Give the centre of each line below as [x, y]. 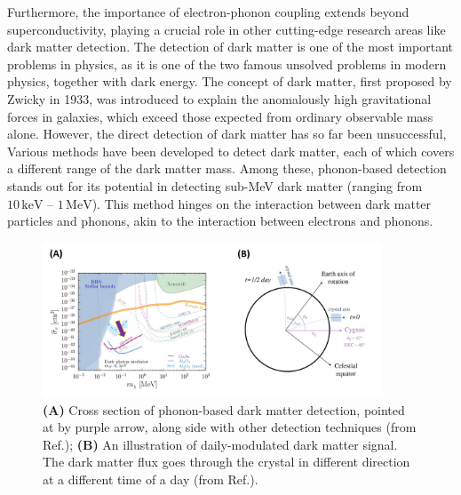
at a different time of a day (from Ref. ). [151, 479]
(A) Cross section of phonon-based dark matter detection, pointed [224, 409]
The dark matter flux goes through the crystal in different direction [227, 462]
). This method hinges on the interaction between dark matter [262, 203]
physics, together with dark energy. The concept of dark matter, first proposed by [230, 81]
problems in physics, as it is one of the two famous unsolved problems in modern [227, 64]
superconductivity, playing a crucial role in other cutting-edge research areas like [227, 29]
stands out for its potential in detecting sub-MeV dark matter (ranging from [215, 185]
